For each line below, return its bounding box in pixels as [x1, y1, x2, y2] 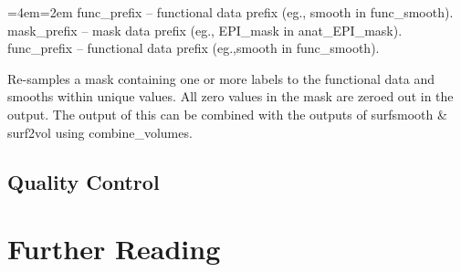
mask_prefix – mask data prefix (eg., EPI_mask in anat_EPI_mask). [7, 20, 403, 39]
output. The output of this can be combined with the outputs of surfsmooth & [7, 104, 447, 123]
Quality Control [7, 167, 160, 195]
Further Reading [7, 230, 221, 267]
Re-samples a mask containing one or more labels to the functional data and [7, 68, 435, 88]
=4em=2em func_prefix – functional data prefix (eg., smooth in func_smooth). [7, 3, 454, 21]
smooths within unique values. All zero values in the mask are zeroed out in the [7, 87, 454, 106]
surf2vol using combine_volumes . [7, 122, 193, 141]
